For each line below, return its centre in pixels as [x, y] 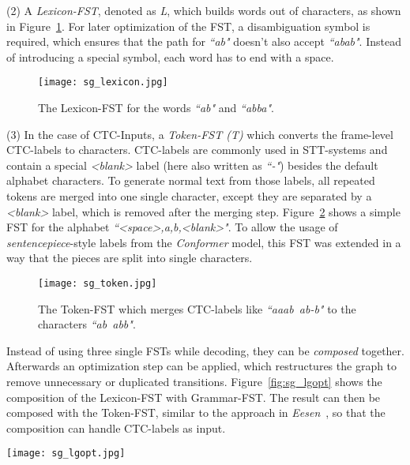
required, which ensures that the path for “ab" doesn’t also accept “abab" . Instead [204, 41]
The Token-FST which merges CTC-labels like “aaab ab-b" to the [197, 308]
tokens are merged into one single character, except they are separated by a [189, 196]
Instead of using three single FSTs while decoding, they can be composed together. [205, 350]
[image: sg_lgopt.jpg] [66, 454]
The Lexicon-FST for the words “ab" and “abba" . [156, 108]
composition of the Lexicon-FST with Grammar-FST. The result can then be [194, 397]
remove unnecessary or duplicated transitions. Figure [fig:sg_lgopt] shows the [194, 381]
